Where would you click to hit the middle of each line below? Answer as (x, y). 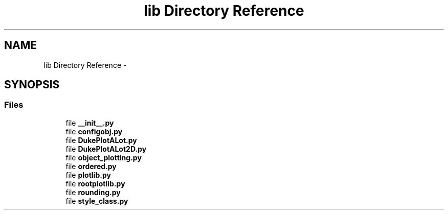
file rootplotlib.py (95, 183)
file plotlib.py (88, 175)
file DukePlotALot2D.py (106, 149)
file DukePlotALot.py (101, 140)
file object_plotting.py (104, 157)
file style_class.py (97, 201)
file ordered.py (91, 166)
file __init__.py (90, 123)
